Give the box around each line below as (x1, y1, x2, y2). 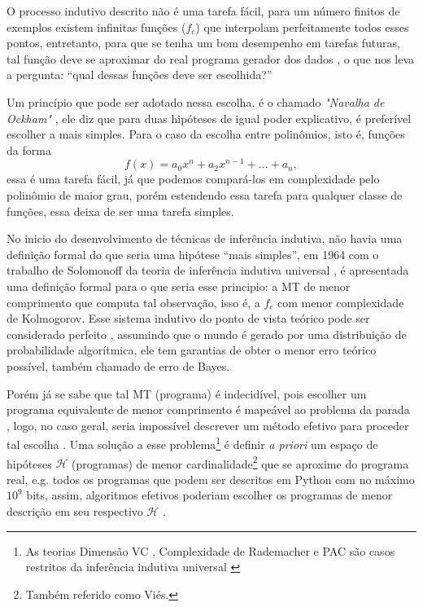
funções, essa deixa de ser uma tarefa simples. (7, 202, 234, 219)
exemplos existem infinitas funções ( (7, 18, 186, 35)
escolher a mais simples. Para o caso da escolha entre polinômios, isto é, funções (7, 125, 405, 143)
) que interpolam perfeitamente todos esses (195, 18, 409, 35)
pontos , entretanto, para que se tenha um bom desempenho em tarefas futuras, (7, 34, 400, 51)
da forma (7, 141, 51, 158)
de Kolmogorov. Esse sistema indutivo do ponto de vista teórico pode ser (7, 310, 370, 327)
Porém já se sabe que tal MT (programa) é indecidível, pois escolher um (7, 385, 367, 402)
